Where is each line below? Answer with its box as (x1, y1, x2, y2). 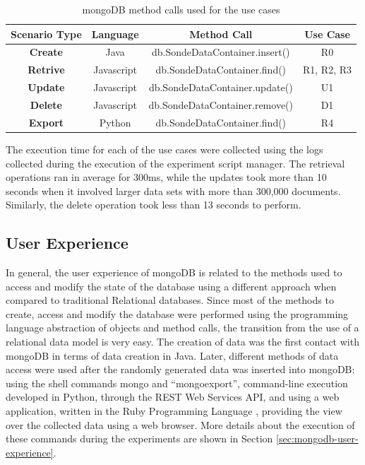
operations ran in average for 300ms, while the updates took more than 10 (6, 170, 327, 184)
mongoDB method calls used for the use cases (82, 2, 280, 16)
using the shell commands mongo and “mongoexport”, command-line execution (6, 375, 348, 390)
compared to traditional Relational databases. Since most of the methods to (6, 293, 334, 307)
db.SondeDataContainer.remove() (148, 97, 293, 112)
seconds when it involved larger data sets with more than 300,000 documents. (6, 183, 341, 198)
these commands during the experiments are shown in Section (6, 431, 273, 446)
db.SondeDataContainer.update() (148, 80, 293, 95)
